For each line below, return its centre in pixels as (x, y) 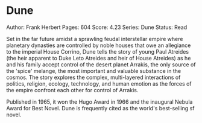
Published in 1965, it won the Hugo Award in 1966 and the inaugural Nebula (99, 102)
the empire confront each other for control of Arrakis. (72, 90)
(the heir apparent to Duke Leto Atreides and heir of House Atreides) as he (99, 58)
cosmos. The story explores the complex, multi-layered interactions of (93, 77)
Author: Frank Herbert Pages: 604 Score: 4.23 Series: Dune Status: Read (97, 27)
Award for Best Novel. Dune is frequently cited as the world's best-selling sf (100, 108)
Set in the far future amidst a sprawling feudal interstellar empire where (95, 39)
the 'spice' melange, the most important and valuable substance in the (94, 71)
